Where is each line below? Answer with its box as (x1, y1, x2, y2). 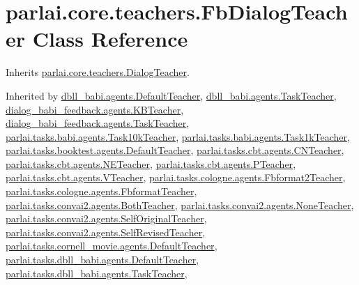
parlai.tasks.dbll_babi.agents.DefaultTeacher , (6, 252, 199, 267)
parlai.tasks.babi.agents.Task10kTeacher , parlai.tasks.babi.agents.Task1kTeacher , (6, 129, 350, 144)
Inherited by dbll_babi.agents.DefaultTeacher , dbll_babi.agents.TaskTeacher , (6, 88, 337, 102)
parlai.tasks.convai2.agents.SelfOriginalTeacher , (6, 211, 207, 226)
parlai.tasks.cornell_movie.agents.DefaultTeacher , (6, 238, 217, 253)
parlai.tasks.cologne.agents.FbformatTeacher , (6, 184, 197, 199)
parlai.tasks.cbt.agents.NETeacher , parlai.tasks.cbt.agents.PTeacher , (6, 156, 296, 171)
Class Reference (32, 24, 188, 53)
